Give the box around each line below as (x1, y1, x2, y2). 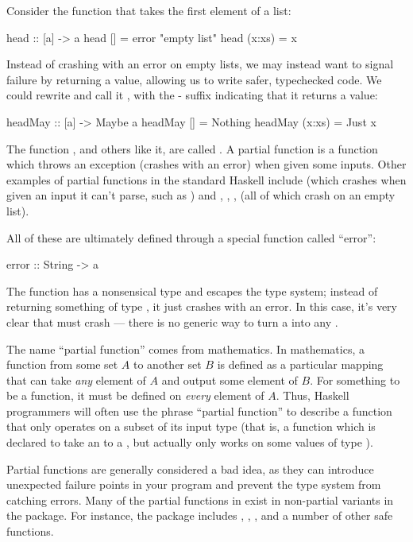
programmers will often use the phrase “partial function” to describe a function (6, 402, 392, 419)
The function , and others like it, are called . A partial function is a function (6, 140, 378, 157)
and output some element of (161, 371, 298, 388)
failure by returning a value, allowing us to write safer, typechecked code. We (6, 71, 382, 87)
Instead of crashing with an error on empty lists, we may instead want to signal (6, 56, 394, 72)
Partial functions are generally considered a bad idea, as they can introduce (6, 460, 374, 477)
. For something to (310, 371, 400, 388)
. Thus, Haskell (276, 387, 349, 404)
